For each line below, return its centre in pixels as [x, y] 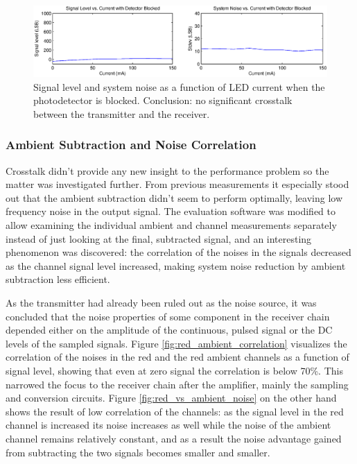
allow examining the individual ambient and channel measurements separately [171, 225]
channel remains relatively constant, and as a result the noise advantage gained [174, 438]
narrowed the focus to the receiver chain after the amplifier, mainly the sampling [177, 384]
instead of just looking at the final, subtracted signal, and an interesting [159, 238]
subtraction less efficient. [58, 279]
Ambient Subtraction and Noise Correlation [131, 145]
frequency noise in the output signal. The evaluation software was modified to [171, 211]
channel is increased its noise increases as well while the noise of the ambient [168, 425]
